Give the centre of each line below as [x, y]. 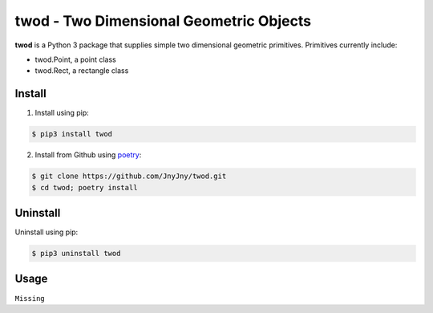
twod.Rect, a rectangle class [82, 71]
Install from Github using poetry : [88, 155]
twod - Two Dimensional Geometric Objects [163, 21]
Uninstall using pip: [47, 232]
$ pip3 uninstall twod [76, 254]
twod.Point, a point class [75, 59]
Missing [30, 298]
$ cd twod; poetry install [85, 187]
